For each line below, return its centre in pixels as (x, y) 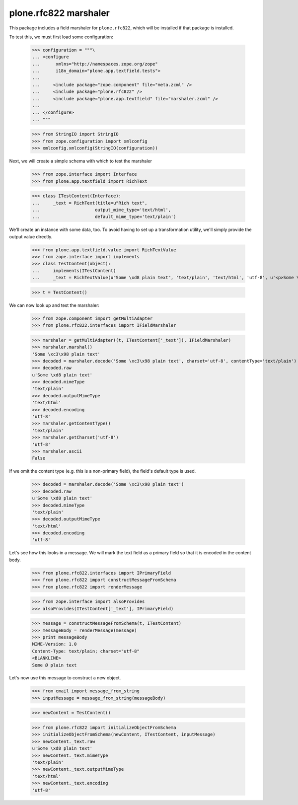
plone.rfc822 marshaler (60, 13)
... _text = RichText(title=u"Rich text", (90, 203)
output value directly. (31, 236)
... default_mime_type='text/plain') (104, 217)
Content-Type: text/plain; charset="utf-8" (86, 651)
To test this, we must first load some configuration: (61, 37)
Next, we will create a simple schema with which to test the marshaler (81, 161)
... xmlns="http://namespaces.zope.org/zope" (95, 64)
